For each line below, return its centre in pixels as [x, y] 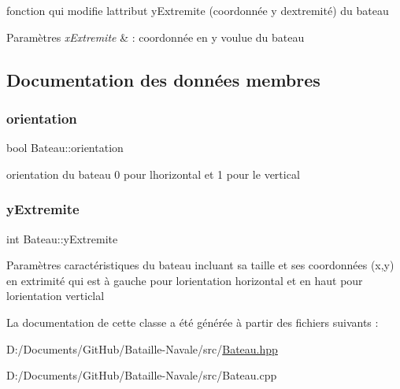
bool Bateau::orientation [65, 148]
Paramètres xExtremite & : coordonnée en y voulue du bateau [156, 37]
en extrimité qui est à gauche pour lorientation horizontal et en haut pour [185, 280]
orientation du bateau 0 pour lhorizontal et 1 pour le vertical [153, 174]
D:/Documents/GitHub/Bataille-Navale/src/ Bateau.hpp [142, 348]
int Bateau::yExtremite [62, 238]
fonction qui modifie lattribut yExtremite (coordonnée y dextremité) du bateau [198, 10]
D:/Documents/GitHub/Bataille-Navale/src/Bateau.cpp [142, 375]
